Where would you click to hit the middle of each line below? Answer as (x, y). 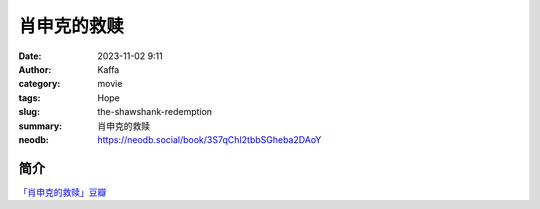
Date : (30, 56)
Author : (35, 69)
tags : (29, 97)
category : (39, 84)
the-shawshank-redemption (155, 112)
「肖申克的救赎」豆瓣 (62, 192)
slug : (29, 112)
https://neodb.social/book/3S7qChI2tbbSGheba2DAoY (209, 139)
